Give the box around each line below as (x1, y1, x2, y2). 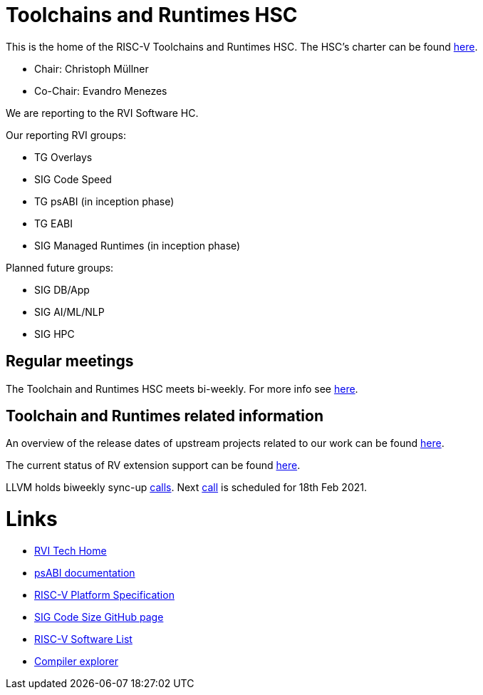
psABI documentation (34, 566, 135, 579)
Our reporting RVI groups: (6, 128, 127, 141)
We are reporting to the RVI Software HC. (6, 106, 199, 119)
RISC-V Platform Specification (34, 588, 175, 601)
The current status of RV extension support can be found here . (6, 459, 301, 472)
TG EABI (34, 217, 73, 230)
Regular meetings (6, 352, 134, 371)
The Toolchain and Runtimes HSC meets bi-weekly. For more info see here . (6, 382, 358, 395)
